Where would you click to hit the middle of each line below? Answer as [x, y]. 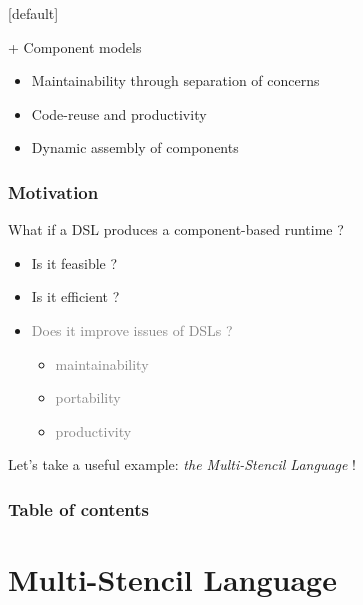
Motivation [53, 191]
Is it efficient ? [75, 296]
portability [88, 397]
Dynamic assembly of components [135, 147]
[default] [33, 13]
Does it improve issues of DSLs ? [132, 329]
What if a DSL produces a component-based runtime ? [176, 229]
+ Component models [75, 46]
